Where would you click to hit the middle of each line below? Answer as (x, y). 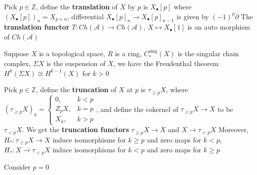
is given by (193, 16)
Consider (17, 166)
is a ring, (128, 53)
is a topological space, (72, 53)
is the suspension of (76, 63)
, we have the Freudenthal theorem (166, 63)
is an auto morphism (219, 27)
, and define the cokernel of (137, 109)
